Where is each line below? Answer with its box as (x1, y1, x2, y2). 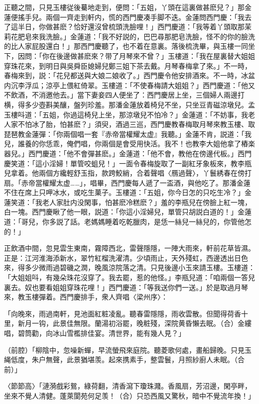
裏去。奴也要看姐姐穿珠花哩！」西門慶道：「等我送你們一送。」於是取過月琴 (4, 282, 248, 292)
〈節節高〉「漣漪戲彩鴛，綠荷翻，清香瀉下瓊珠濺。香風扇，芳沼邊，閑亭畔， (4, 381, 252, 391)
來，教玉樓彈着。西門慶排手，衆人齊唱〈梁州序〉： (4, 292, 168, 302)
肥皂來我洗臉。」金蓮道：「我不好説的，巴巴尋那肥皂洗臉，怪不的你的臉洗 (17, 31, 255, 41)
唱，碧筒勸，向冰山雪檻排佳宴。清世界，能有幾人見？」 (4, 328, 185, 338)
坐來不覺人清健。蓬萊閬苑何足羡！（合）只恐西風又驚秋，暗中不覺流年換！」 (4, 390, 255, 401)
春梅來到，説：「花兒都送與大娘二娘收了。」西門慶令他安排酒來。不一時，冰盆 (4, 70, 255, 81)
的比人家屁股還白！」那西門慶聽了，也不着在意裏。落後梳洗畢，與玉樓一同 (4, 41, 248, 51)
